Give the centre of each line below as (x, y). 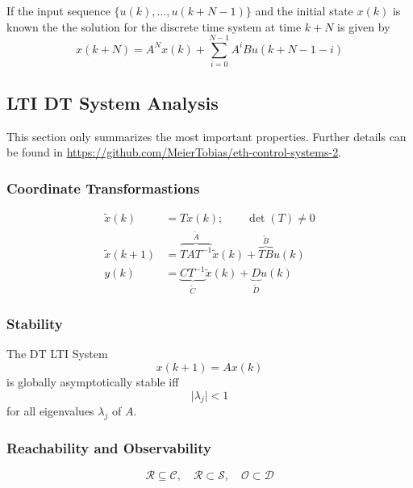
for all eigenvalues (50, 411)
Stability (35, 324)
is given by (364, 26)
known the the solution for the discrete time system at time (154, 26)
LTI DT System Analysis (113, 102)
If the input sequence (58, 10)
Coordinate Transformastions (103, 188)
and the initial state (304, 10)
